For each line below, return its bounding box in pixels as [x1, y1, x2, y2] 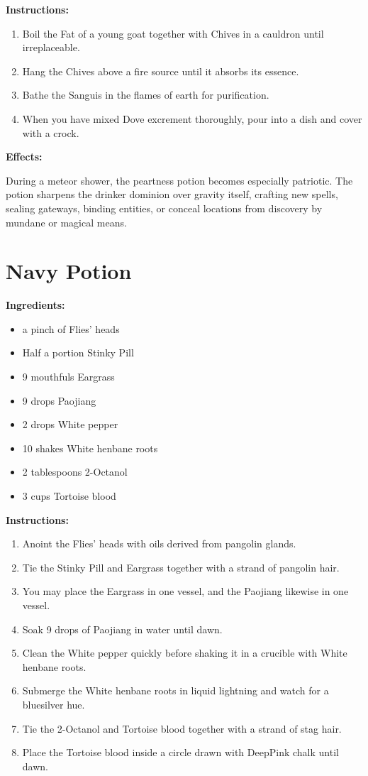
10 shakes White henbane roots [22, 440, 158, 455]
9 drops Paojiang [22, 393, 96, 408]
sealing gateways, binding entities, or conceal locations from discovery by [6, 200, 323, 215]
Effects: [6, 149, 43, 164]
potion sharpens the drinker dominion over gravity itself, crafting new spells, [6, 187, 338, 202]
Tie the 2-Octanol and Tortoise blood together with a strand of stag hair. [22, 721, 342, 736]
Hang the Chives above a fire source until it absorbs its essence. [22, 63, 299, 78]
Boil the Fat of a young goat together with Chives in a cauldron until [22, 26, 324, 40]
